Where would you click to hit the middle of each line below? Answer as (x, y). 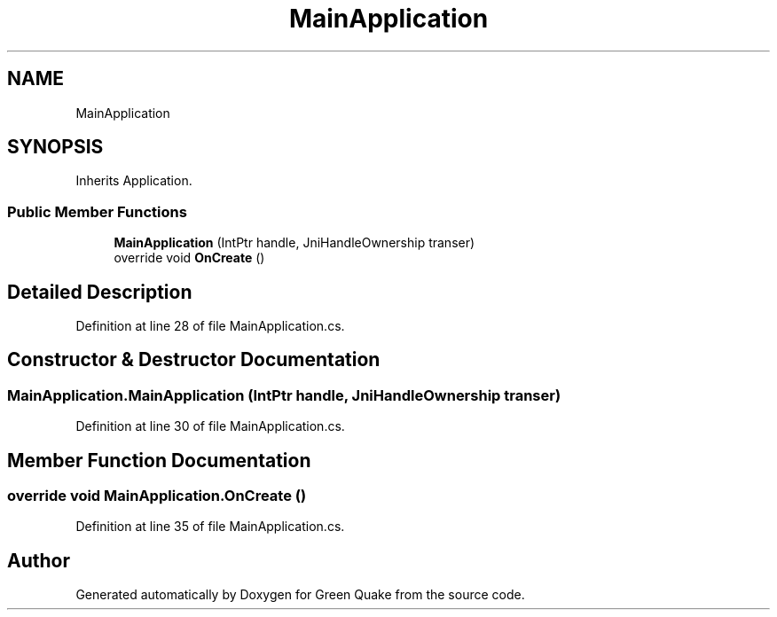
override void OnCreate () (189, 258)
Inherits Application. (134, 181)
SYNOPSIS (55, 147)
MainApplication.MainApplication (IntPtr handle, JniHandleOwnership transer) (284, 395)
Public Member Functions (97, 211)
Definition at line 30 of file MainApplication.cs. (210, 426)
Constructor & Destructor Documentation (194, 360)
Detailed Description (100, 292)
